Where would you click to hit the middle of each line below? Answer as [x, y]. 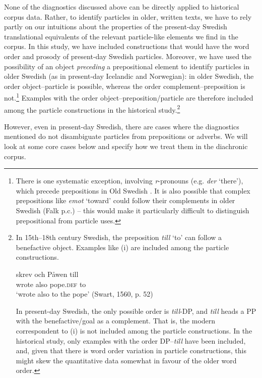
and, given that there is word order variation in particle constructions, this [131, 350]
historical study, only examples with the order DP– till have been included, [131, 340]
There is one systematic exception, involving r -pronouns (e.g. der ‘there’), [129, 181]
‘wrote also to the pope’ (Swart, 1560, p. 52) [84, 294]
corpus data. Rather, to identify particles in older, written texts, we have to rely [128, 16]
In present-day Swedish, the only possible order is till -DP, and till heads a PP [136, 311]
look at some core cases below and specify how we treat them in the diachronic [126, 146]
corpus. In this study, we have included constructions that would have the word [127, 46]
